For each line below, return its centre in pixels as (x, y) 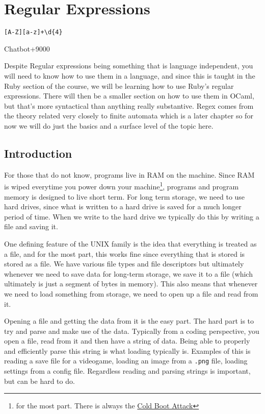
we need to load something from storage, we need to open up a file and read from (131, 293)
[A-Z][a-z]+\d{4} (33, 32)
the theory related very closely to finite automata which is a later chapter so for (129, 116)
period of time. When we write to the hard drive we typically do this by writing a (132, 216)
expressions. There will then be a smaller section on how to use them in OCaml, (129, 96)
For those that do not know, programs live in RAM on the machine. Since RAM (129, 174)
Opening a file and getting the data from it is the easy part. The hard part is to (129, 321)
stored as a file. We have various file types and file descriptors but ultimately (124, 264)
